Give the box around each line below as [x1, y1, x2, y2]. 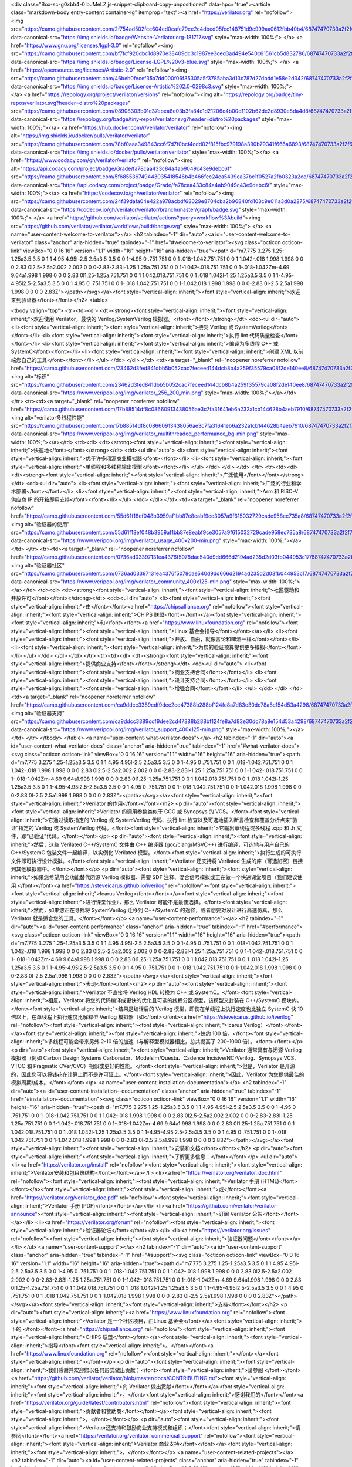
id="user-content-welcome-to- [215, 231, 290, 238]
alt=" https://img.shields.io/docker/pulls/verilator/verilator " [11, 132, 151, 139]
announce [11, 1211, 35, 1218]
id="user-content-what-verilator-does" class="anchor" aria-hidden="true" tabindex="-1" [11, 742, 226, 749]
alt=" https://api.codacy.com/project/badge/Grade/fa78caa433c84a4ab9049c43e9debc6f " [11, 165, 232, 172]
